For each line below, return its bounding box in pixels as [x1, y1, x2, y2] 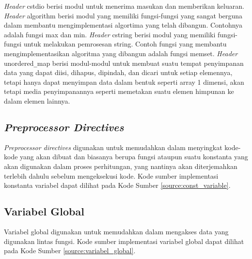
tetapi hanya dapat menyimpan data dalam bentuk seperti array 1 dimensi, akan [4, 76, 244, 87]
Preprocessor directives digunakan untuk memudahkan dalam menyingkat [4, 142, 222, 152]
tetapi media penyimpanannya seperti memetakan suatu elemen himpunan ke [4, 86, 234, 96]
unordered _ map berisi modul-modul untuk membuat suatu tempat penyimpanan [4, 58, 244, 68]
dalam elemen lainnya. [4, 96, 70, 106]
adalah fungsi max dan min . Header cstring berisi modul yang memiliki [4, 29, 216, 39]
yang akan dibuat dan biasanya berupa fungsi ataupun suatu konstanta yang [20, 152, 248, 162]
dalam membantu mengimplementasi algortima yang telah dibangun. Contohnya [4, 20, 243, 30]
